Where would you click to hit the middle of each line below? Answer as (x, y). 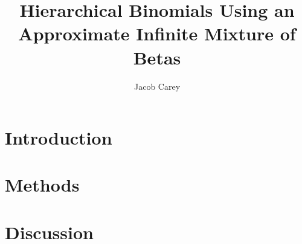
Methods (42, 185)
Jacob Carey (157, 86)
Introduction (59, 138)
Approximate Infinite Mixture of (157, 33)
